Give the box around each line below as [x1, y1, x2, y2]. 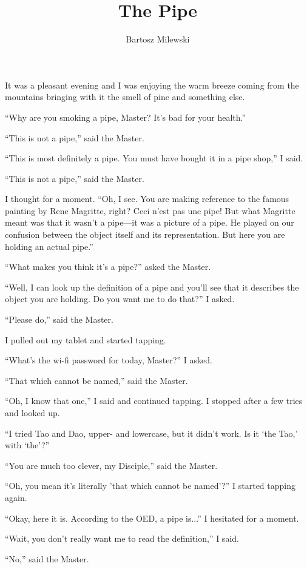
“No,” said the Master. [5, 552, 89, 565]
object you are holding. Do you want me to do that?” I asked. [5, 292, 235, 305]
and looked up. [5, 406, 60, 419]
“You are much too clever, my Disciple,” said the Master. [5, 459, 218, 471]
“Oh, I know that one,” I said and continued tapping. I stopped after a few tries [5, 394, 303, 407]
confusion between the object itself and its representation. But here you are [5, 228, 285, 241]
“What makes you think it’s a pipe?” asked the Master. [5, 260, 211, 273]
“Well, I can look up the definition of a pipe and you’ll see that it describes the [5, 280, 299, 293]
